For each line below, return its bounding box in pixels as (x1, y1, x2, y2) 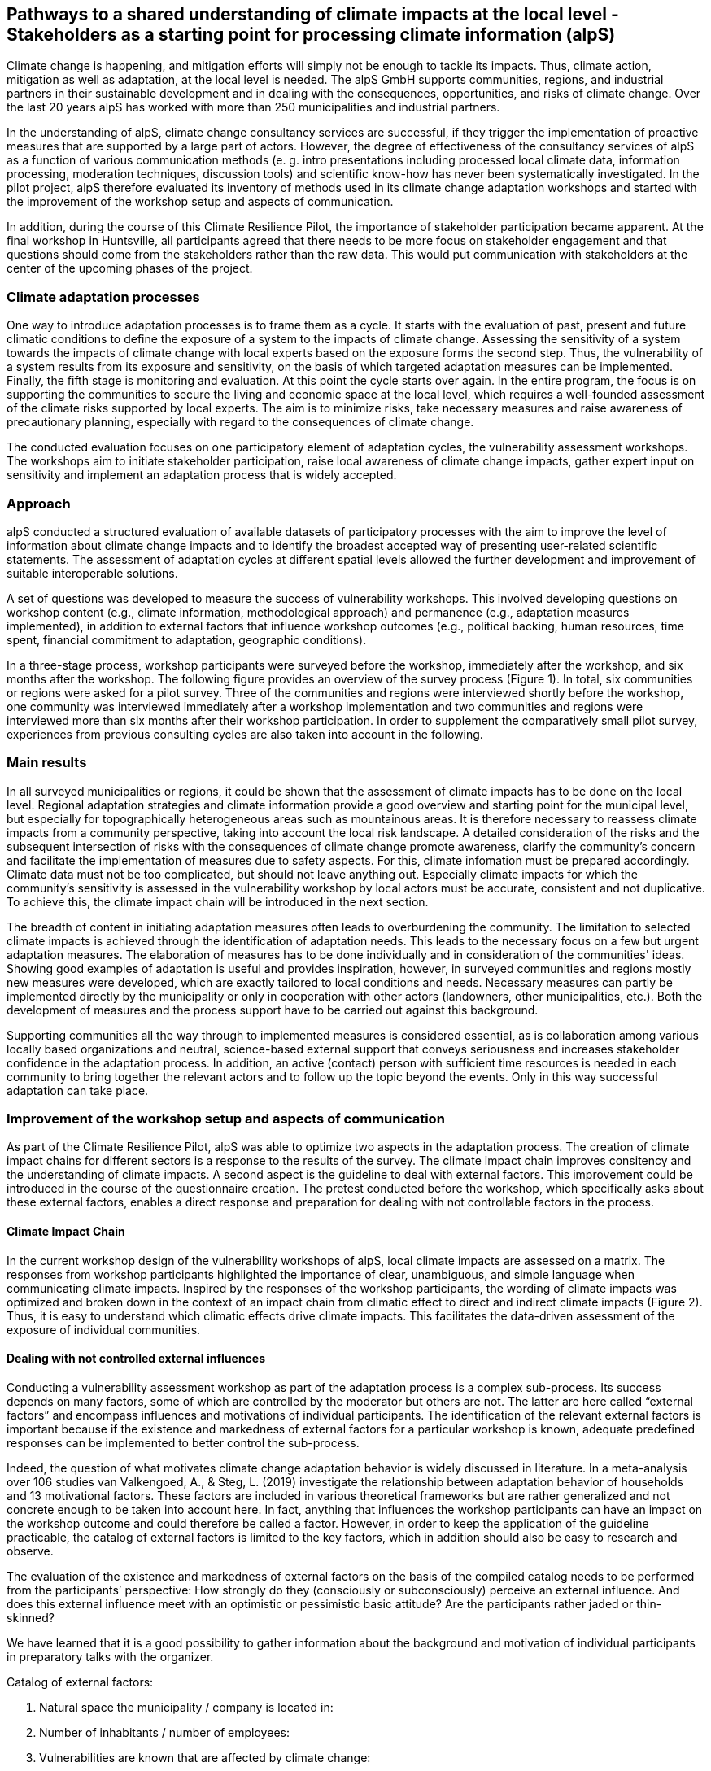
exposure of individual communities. (7, 1322, 201, 1337)
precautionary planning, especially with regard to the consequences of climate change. (7, 415, 474, 430)
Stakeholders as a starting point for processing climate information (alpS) (7, 24, 616, 45)
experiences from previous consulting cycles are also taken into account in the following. (7, 726, 483, 741)
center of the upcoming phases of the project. (7, 261, 253, 276)
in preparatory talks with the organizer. (7, 1649, 214, 1664)
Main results (7, 754, 87, 771)
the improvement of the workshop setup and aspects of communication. (7, 194, 394, 209)
